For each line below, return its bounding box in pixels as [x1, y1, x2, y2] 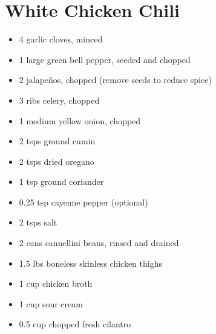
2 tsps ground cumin [19, 135, 96, 147]
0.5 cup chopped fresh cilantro [19, 318, 131, 330]
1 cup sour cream [19, 297, 83, 310]
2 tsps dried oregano [19, 155, 94, 167]
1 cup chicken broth [19, 277, 93, 290]
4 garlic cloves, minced [19, 33, 103, 45]
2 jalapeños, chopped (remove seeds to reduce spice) [19, 73, 212, 86]
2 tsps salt [19, 216, 57, 229]
